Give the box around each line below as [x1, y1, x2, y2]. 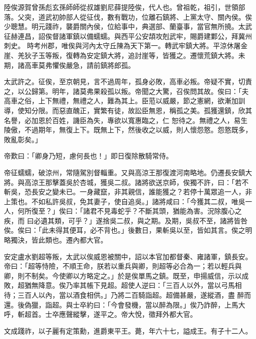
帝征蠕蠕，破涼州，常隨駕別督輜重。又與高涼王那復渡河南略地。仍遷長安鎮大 [4, 167, 252, 177]
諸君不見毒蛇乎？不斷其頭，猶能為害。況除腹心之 [83, 206, 242, 216]
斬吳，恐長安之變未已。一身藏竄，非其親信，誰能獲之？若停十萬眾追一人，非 [4, 186, 252, 197]
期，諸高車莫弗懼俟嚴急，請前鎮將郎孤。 [4, 60, 135, 70]
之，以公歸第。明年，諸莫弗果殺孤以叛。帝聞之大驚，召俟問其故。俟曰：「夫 [4, 86, 249, 96]
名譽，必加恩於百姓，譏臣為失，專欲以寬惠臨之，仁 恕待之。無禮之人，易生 [4, 115, 248, 125]
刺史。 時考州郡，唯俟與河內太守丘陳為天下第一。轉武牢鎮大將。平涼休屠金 [4, 40, 248, 51]
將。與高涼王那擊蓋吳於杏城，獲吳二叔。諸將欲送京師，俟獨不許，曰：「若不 [4, 177, 249, 187]
